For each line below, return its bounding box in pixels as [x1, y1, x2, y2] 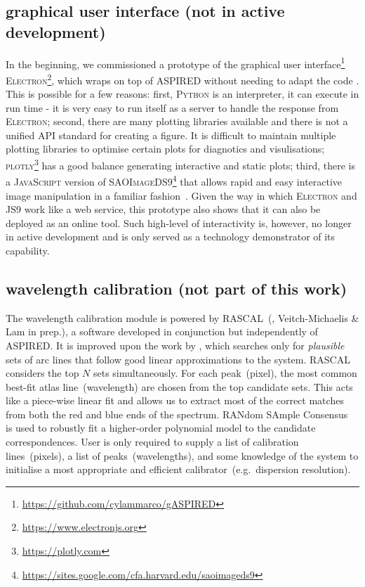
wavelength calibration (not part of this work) [6, 277, 347, 299]
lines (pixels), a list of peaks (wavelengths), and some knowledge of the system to [6, 448, 359, 463]
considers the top [6, 366, 79, 380]
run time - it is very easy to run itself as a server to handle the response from [6, 100, 339, 115]
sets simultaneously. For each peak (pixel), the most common [93, 366, 357, 380]
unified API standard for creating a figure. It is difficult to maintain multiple [6, 127, 336, 142]
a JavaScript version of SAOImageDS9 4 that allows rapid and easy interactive [6, 172, 343, 188]
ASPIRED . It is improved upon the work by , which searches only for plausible [6, 337, 345, 352]
